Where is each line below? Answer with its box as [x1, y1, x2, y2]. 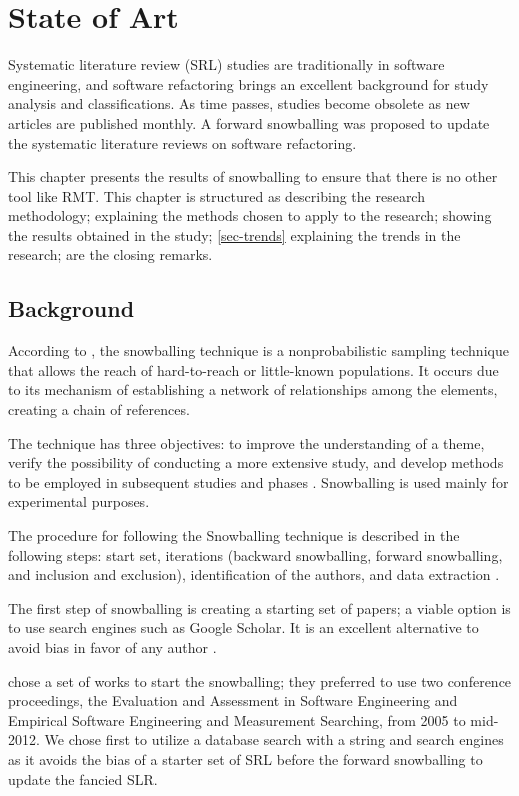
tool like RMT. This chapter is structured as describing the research [8, 185, 425, 206]
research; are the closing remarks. [8, 244, 213, 265]
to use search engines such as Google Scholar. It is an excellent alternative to [8, 617, 479, 638]
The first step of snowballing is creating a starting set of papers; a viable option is [8, 597, 511, 618]
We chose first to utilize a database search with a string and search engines [44, 729, 504, 750]
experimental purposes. [8, 491, 150, 512]
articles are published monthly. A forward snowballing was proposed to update [8, 112, 490, 133]
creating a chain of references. [8, 399, 190, 420]
